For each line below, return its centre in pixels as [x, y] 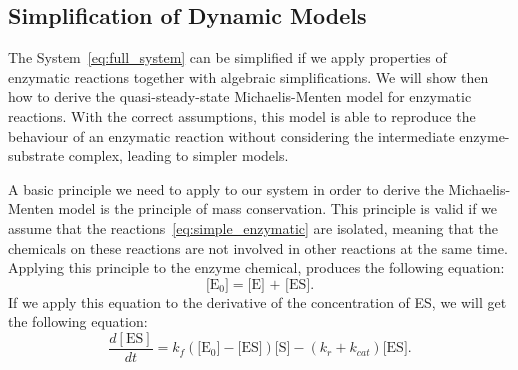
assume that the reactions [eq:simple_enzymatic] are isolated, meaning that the [253, 227]
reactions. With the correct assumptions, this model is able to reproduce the [242, 115]
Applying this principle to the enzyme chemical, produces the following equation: [256, 267]
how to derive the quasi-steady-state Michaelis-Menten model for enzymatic [240, 96]
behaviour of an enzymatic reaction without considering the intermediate [231, 135]
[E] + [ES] [279, 284]
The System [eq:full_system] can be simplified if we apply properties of [227, 57]
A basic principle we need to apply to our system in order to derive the [226, 188]
